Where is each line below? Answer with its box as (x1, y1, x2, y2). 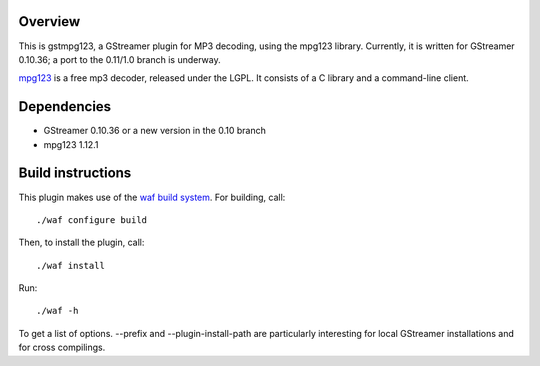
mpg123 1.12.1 (43, 138, 99, 150)
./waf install (36, 260, 105, 271)
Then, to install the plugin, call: (18, 236, 145, 249)
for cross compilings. (18, 341, 106, 354)
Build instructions (18, 165, 132, 182)
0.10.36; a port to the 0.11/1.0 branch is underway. (18, 53, 221, 65)
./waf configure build (36, 214, 148, 225)
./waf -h (36, 305, 79, 317)
